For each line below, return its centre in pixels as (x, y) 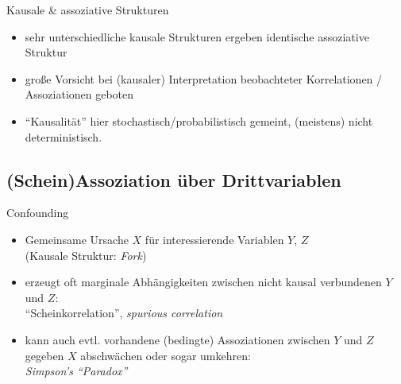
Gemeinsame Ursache (77, 239)
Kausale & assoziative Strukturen (88, 10)
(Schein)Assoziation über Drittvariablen (174, 179)
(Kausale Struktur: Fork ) (86, 255)
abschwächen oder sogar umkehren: (166, 355)
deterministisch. (64, 136)
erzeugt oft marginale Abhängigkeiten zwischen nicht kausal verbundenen (203, 282)
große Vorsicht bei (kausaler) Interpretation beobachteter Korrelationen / (204, 78)
